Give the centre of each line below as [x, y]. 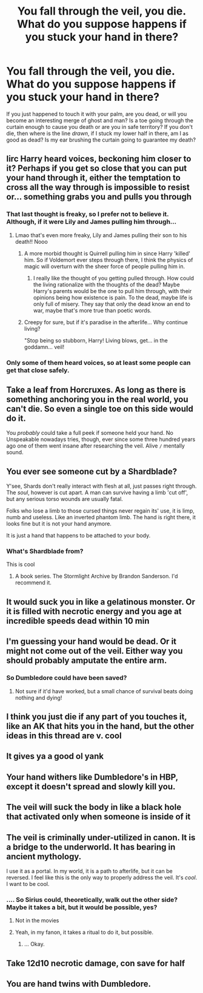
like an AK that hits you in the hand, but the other [100, 726]
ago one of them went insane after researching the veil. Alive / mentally [95, 446]
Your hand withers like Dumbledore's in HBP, [92, 777]
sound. [15, 452]
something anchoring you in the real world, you [98, 399]
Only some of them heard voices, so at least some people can [98, 362]
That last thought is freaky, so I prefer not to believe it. [88, 214]
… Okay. [34, 944]
